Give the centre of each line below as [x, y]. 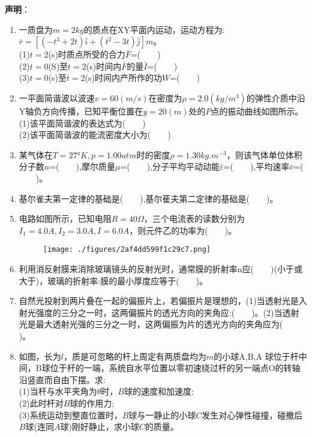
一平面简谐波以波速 [57, 97]
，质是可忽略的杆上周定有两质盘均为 [135, 356]
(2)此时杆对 [41, 403]
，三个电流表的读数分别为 [194, 218]
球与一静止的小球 [162, 415]
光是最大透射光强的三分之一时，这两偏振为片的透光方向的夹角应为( [151, 324]
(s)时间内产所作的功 [123, 78]
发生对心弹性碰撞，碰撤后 [252, 415]
